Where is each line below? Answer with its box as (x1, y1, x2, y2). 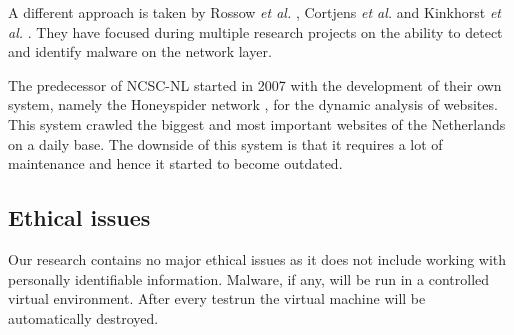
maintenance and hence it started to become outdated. (8, 153, 343, 174)
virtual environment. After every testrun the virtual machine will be (8, 288, 426, 309)
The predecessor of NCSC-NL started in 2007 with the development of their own (8, 74, 502, 95)
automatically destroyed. (8, 307, 159, 328)
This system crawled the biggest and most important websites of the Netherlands (8, 113, 506, 134)
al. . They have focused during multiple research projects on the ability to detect (8, 21, 503, 42)
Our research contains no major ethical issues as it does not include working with (8, 248, 507, 269)
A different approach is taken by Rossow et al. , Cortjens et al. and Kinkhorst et (8, 2, 501, 22)
